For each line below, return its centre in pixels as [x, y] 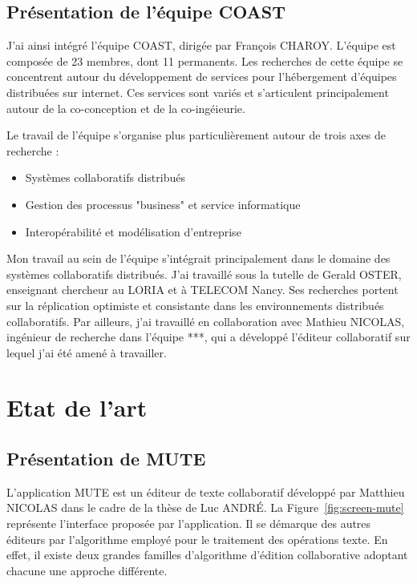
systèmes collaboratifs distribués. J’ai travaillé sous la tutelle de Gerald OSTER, [204, 274]
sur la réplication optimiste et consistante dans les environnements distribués [195, 305]
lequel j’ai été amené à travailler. [87, 352]
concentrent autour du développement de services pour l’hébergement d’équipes [202, 77]
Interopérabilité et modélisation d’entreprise [133, 231]
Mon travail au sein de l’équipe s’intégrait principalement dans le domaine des [198, 258]
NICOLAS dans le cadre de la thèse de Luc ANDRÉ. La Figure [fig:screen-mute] [205, 507]
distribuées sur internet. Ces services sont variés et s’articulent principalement [198, 92]
